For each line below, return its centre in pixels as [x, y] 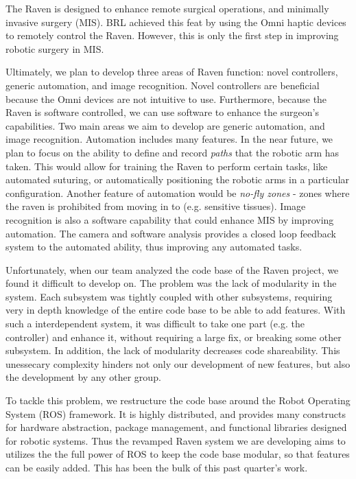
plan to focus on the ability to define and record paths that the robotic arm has [173, 152]
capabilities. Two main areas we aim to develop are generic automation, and [165, 125]
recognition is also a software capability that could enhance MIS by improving [170, 219]
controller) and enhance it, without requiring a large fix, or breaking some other [174, 337]
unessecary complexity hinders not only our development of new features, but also [178, 363]
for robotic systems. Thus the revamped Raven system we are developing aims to [176, 440]
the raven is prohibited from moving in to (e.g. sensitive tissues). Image [156, 206]
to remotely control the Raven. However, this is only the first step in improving [172, 35]
